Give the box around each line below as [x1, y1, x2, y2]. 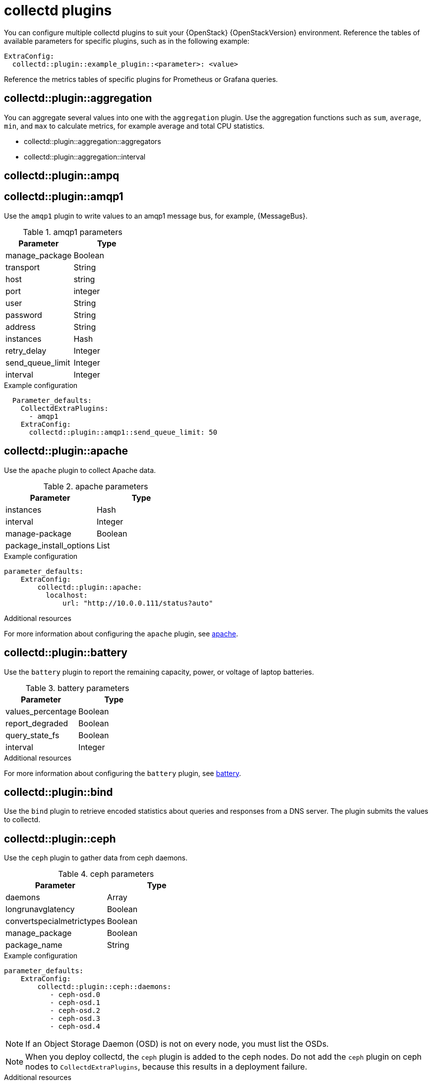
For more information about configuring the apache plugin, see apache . [4, 629, 238, 638]
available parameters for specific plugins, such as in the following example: [4, 36, 249, 45]
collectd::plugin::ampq [4, 169, 120, 182]
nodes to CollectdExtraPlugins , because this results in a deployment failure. [25, 1062, 308, 1072]
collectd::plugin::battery [4, 646, 127, 659]
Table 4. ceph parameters [58, 869, 154, 879]
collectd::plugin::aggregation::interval [24, 152, 146, 161]
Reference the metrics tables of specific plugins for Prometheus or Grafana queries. [4, 75, 278, 83]
